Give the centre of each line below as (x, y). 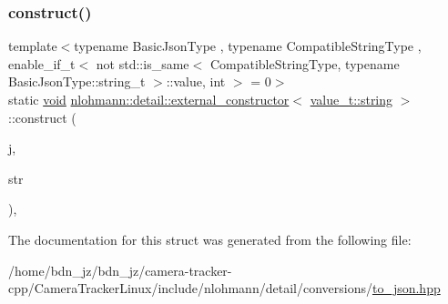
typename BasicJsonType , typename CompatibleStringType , (248, 46)
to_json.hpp (406, 288)
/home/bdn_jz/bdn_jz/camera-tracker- (120, 270)
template (33, 46)
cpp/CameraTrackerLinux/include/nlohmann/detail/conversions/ (190, 288)
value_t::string (351, 99)
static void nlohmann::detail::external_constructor (149, 99)
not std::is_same (143, 63)
